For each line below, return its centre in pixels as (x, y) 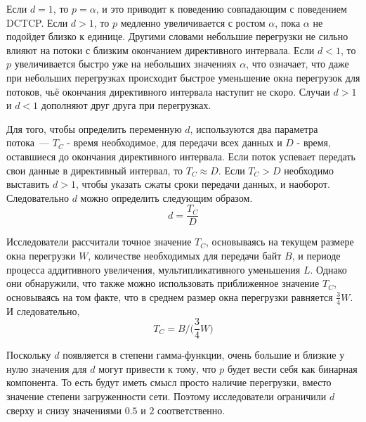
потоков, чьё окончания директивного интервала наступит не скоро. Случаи (168, 91)
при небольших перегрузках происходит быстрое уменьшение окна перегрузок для (183, 77)
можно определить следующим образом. (166, 197)
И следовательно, (43, 311)
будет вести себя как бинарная (293, 368)
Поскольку (29, 355)
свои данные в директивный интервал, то (95, 170)
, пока (288, 22)
